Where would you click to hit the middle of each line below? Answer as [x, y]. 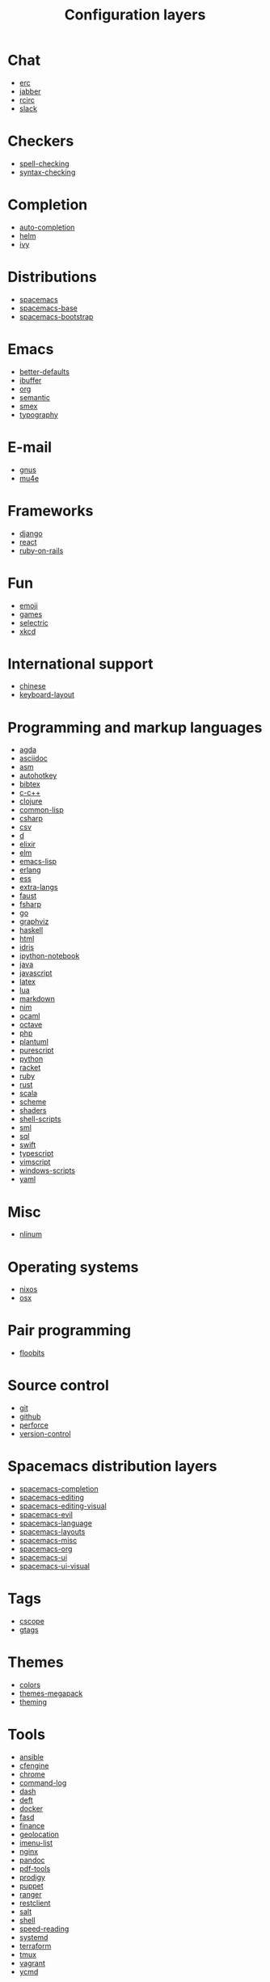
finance [32, 1825]
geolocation [39, 1834]
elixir [27, 844]
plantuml [34, 1042]
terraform [35, 1946]
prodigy [32, 1877]
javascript [36, 973]
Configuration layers [135, 15]
